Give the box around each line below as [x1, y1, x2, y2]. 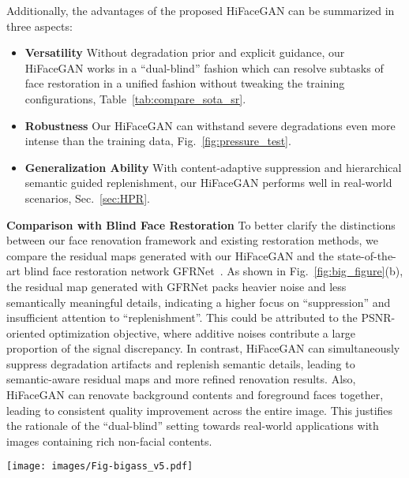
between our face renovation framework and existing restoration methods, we [6, 232, 379, 248]
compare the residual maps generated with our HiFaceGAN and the [6, 247, 334, 263]
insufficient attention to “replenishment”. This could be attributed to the [6, 309, 358, 326]
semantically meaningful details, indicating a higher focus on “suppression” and [6, 293, 391, 310]
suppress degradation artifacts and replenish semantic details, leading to [6, 355, 355, 372]
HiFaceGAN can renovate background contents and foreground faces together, [6, 387, 384, 403]
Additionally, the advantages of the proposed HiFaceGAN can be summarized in [6, 2, 395, 18]
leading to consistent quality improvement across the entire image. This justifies [6, 401, 393, 418]
